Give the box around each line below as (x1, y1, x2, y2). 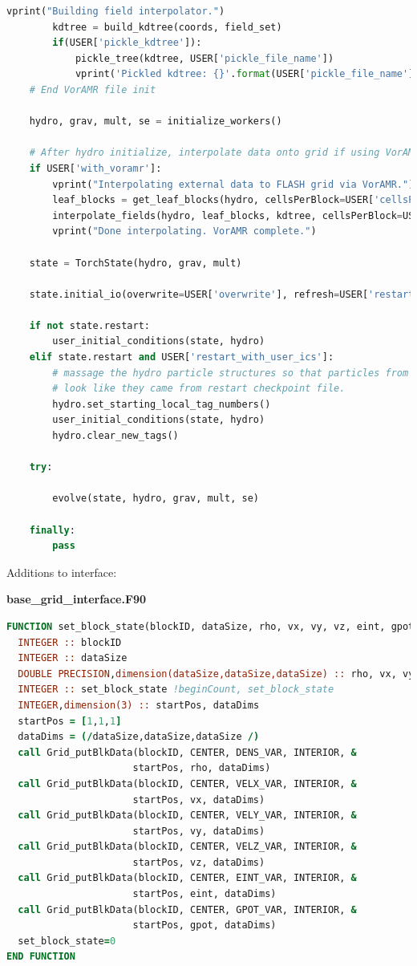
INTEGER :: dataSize (18, 652, 128, 664)
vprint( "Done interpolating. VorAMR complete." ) (52, 225, 317, 237)
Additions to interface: (6, 563, 117, 580)
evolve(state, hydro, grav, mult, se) (52, 493, 259, 505)
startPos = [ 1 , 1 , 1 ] (18, 715, 122, 727)
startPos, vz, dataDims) (132, 856, 265, 868)
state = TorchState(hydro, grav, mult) (29, 257, 242, 269)
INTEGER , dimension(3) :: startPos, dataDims (18, 699, 260, 711)
